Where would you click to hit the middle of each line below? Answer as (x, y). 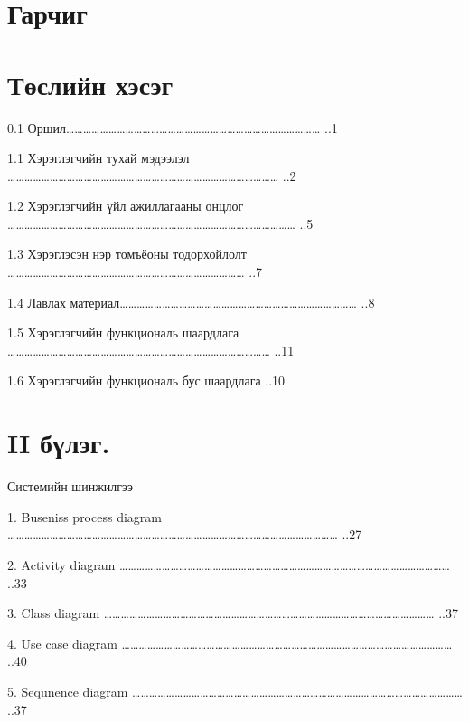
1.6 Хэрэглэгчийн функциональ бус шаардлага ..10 (146, 380)
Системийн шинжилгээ (70, 486)
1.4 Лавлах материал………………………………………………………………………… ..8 (191, 302)
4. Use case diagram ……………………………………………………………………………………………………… (230, 643)
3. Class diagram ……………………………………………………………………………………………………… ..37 (233, 613)
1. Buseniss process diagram (84, 516)
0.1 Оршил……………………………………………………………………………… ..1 (173, 127)
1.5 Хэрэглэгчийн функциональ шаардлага (123, 332)
